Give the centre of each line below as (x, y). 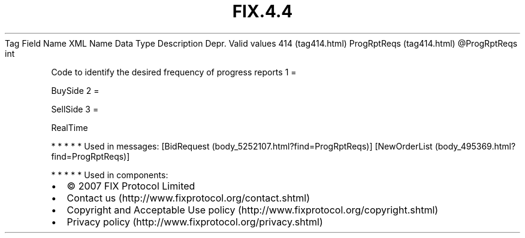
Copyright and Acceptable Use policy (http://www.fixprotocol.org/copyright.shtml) (253, 210)
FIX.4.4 (262, 11)
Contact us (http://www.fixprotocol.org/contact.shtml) (188, 198)
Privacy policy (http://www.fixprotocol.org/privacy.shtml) (195, 222)
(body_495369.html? (475, 146)
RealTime (70, 127)
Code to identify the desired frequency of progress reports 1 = (174, 72)
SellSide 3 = (75, 109)
